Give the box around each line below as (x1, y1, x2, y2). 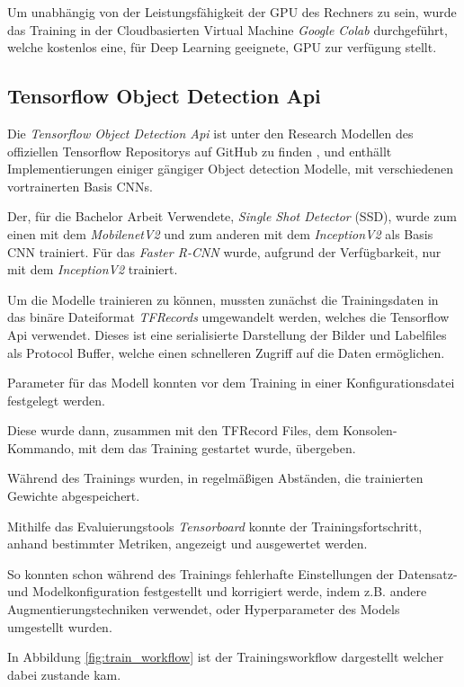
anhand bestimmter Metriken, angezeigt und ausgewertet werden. (7, 534, 368, 553)
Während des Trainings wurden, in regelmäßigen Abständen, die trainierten (7, 468, 424, 487)
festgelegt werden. (7, 390, 105, 409)
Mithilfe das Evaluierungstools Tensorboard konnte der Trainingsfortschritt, (7, 516, 423, 535)
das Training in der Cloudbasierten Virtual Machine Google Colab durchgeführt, (7, 20, 448, 39)
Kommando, (7, 438, 75, 457)
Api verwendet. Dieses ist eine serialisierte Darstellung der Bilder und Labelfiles (7, 325, 447, 343)
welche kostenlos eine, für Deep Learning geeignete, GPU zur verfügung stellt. (7, 38, 437, 57)
